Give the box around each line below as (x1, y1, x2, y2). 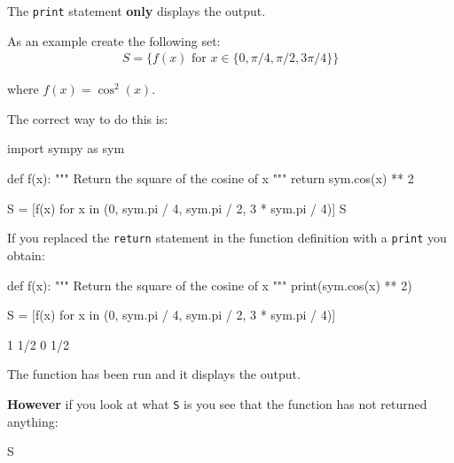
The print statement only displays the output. (7, 2, 266, 19)
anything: (7, 412, 59, 430)
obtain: (7, 245, 45, 264)
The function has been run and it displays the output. (7, 365, 301, 383)
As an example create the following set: (7, 31, 221, 50)
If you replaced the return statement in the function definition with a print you (7, 228, 447, 247)
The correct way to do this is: (7, 109, 168, 127)
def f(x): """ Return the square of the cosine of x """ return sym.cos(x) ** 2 (7, 169, 414, 188)
